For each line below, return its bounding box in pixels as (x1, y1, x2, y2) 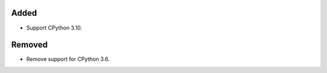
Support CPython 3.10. (26, 24, 82, 31)
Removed (11, 40, 48, 50)
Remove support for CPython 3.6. (26, 56, 110, 63)
